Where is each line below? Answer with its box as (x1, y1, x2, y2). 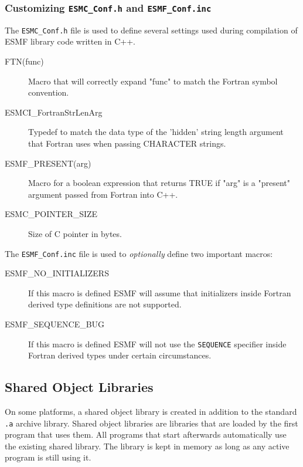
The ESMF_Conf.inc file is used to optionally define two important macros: (5, 247, 273, 259)
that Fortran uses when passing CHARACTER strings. (28, 137, 226, 149)
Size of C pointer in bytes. (28, 227, 122, 239)
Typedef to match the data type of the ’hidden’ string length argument (28, 126, 284, 138)
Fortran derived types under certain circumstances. (28, 349, 212, 361)
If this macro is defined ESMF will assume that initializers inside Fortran (28, 286, 291, 299)
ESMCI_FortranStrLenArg (5, 106, 103, 118)
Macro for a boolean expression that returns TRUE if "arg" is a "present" (28, 177, 291, 189)
